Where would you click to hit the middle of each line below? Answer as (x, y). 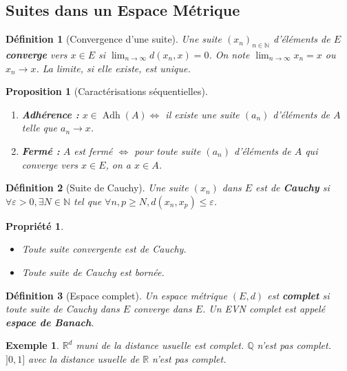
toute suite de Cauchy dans (63, 309)
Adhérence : (50, 114)
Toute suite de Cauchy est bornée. (93, 272)
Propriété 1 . (35, 225)
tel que (88, 201)
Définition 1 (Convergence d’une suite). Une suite (114, 39)
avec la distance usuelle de (84, 358)
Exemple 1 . (32, 345)
